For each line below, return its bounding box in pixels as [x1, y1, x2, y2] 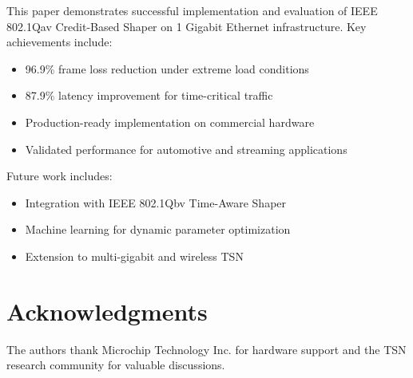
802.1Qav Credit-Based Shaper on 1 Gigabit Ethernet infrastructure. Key [6, 18, 367, 34]
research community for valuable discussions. [6, 356, 225, 373]
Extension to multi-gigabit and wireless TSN [25, 247, 244, 264]
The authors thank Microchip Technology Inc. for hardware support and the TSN [6, 341, 407, 357]
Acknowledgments [6, 294, 208, 327]
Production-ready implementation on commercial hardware [25, 113, 315, 130]
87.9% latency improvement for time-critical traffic [25, 87, 273, 104]
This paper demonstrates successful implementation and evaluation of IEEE [6, 2, 378, 18]
